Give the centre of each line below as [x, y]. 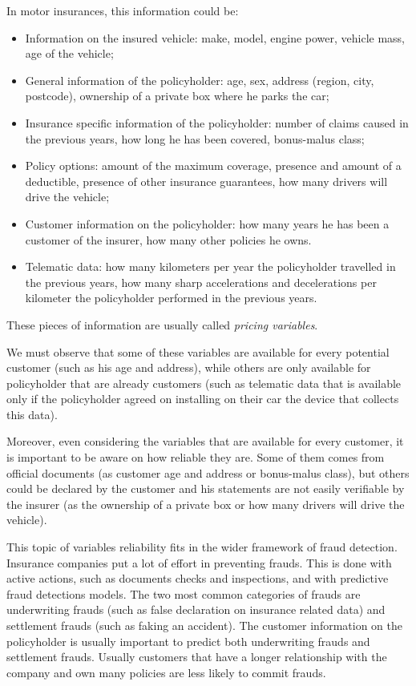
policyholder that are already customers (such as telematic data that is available [204, 383]
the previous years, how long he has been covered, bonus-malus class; [195, 138]
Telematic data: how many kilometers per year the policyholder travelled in [210, 266]
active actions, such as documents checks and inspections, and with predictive [198, 578]
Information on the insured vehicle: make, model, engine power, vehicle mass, [215, 37]
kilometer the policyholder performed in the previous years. [171, 298]
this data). [32, 414]
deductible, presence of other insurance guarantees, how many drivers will [206, 181]
